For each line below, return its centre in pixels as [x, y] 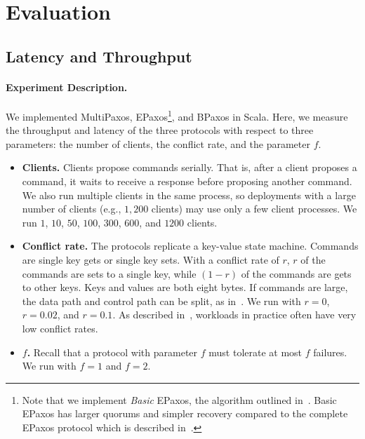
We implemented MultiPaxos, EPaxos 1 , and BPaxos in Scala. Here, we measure [177, 115]
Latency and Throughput [99, 56]
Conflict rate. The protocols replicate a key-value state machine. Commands [190, 246]
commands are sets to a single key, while [109, 273]
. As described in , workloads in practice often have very [234, 315]
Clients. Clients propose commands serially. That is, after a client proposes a [190, 167]
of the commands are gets [296, 273]
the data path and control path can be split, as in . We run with [161, 300]
